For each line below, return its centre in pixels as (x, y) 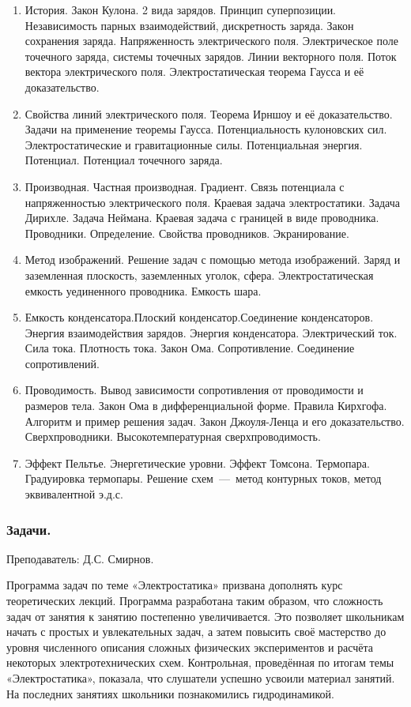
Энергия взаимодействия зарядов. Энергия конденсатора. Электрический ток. (211, 332)
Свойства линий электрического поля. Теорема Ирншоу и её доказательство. (209, 113)
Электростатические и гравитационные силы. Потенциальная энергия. (194, 144)
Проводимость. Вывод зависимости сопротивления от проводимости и (194, 390)
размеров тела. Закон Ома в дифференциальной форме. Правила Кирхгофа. (206, 406)
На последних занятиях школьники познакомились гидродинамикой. (170, 693)
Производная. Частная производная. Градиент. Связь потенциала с (185, 186)
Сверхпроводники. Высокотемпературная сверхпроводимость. (173, 436)
